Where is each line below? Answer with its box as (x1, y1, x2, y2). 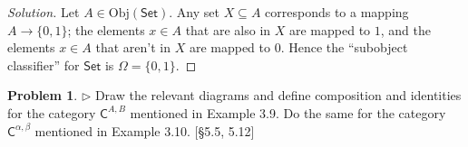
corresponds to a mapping (265, 3, 409, 21)
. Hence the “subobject (280, 38, 408, 57)
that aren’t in (95, 38, 171, 57)
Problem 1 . (7, 86, 78, 105)
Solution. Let (7, 3, 80, 21)
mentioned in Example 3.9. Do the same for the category (130, 103, 446, 122)
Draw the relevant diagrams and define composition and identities (94, 86, 462, 105)
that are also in (185, 20, 271, 39)
